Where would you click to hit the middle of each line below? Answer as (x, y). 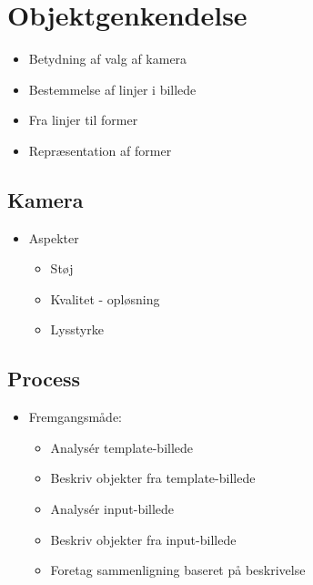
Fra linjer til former (83, 120)
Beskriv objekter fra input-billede (143, 539)
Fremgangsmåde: (75, 417)
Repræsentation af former (100, 150)
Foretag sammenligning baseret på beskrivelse (178, 570)
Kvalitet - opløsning (105, 298)
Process (44, 379)
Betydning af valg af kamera (108, 59)
